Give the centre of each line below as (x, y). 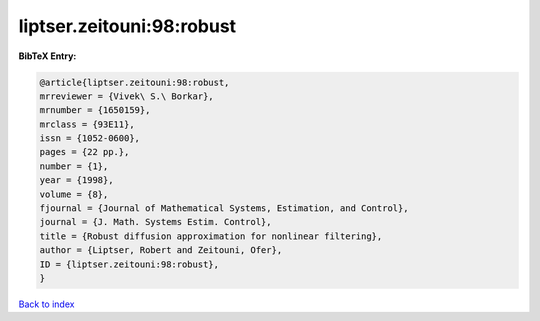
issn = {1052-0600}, (89, 138)
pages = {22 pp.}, (84, 152)
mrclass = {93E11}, (87, 124)
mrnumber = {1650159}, (95, 110)
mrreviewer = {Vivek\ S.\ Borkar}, (126, 96)
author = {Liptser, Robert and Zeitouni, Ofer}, (161, 250)
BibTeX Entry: (47, 56)
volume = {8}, (74, 194)
